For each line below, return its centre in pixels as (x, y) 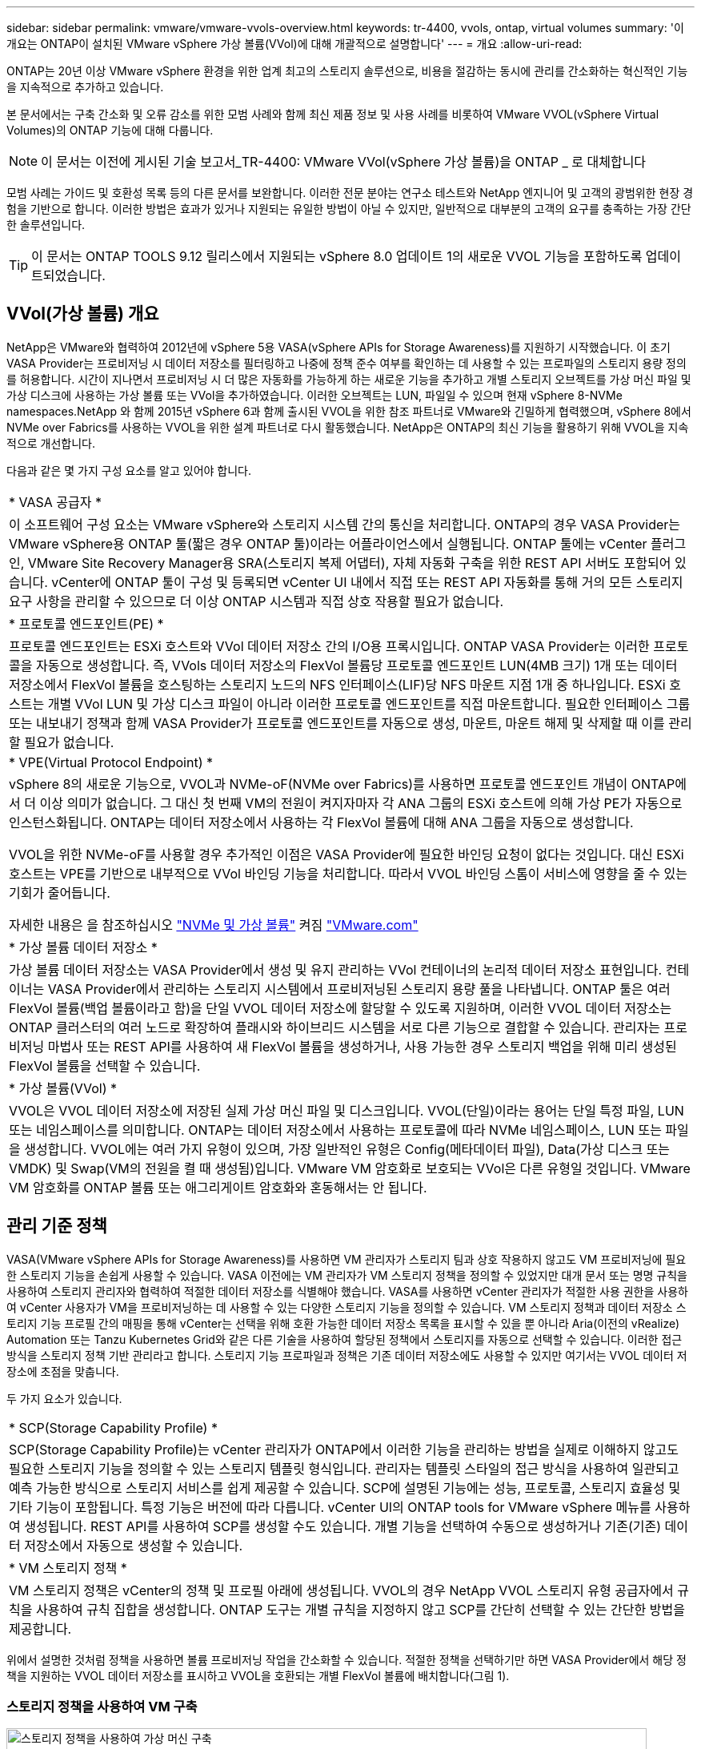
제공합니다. (40, 1628)
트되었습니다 (67, 275)
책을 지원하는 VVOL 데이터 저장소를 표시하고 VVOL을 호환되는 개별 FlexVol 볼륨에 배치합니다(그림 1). (258, 1675)
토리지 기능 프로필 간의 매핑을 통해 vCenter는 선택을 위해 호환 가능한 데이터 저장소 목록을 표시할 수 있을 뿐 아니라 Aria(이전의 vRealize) (343, 1323)
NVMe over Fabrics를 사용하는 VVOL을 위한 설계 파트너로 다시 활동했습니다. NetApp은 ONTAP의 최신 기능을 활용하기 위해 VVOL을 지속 (348, 427)
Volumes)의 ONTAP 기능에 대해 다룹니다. (110, 130)
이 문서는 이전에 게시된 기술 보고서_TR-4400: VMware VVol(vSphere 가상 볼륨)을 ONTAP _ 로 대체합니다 (344, 162)
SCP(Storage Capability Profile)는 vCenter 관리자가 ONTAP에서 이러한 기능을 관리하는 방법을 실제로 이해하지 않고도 (344, 1449)
